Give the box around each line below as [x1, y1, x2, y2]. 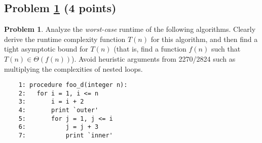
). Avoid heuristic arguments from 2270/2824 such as [71, 53, 236, 64]
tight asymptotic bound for [4, 43, 88, 54]
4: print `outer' [18, 107, 99, 114]
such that [211, 43, 241, 54]
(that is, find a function [114, 43, 186, 54]
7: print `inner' [18, 132, 113, 139]
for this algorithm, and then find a [151, 33, 258, 44]
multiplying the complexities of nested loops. [4, 63, 143, 74]
